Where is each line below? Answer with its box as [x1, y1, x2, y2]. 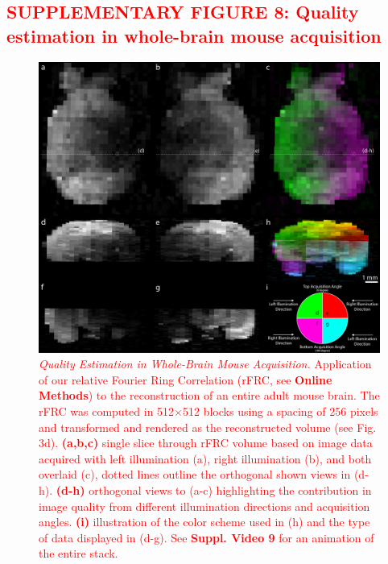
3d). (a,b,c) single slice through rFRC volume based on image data [39, 434, 373, 451]
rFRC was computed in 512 [39, 403, 175, 420]
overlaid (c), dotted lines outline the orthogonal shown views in [39, 466, 351, 483]
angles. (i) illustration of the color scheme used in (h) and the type [39, 513, 370, 530]
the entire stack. [39, 545, 118, 562]
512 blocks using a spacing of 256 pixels [183, 403, 378, 420]
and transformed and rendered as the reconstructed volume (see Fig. [39, 418, 377, 435]
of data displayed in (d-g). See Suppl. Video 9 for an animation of [39, 529, 374, 545]
